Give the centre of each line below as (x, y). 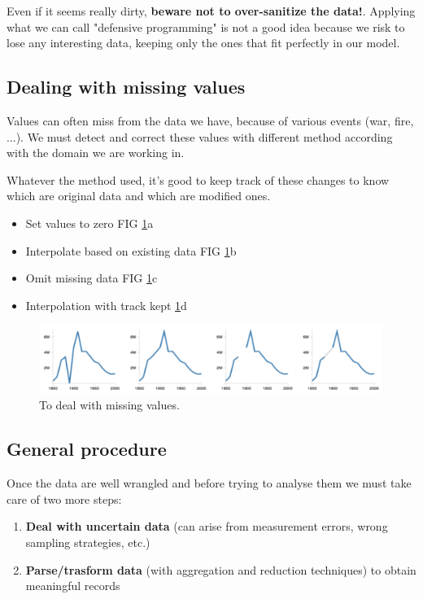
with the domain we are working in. (96, 153)
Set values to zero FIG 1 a (89, 223)
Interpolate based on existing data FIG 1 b (131, 250)
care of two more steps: (64, 498)
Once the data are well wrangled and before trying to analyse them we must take (209, 483)
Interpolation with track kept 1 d (106, 305)
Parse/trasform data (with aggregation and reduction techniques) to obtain (221, 569)
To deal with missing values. (109, 405)
